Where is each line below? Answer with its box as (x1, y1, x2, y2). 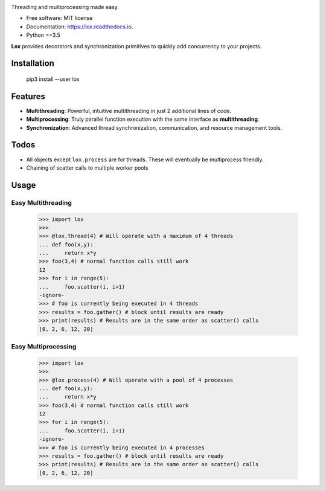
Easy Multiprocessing (11, 342, 77, 350)
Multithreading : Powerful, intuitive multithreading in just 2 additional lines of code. (26, 107, 232, 114)
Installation (11, 58, 54, 69)
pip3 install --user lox (26, 75, 80, 83)
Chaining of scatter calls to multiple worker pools (26, 164, 149, 172)
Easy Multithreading (11, 198, 72, 207)
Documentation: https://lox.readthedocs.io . (26, 23, 133, 30)
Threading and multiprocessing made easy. (11, 4, 119, 10)
